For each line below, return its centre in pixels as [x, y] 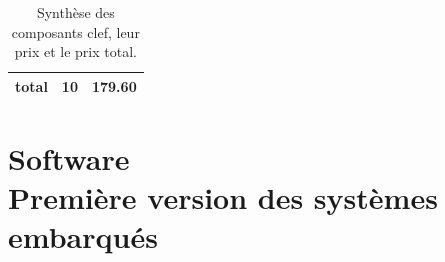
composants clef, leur [75, 31]
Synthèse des [75, 12]
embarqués [83, 236]
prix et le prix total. [75, 51]
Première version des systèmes [223, 197]
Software [69, 158]
